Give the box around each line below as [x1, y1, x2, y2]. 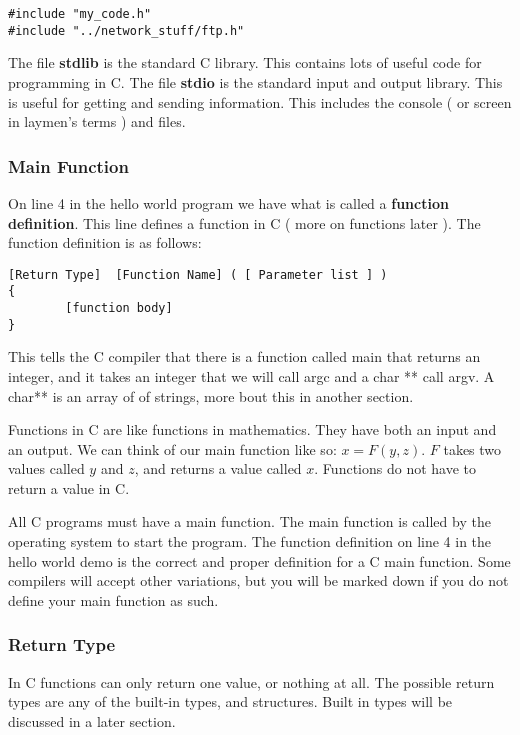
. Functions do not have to [314, 458, 476, 479]
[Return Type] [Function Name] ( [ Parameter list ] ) [8, 267, 388, 282]
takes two [443, 438, 502, 459]
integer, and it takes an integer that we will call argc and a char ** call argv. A [8, 365, 495, 386]
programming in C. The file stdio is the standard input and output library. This [8, 71, 503, 92]
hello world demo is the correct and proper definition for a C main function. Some [8, 550, 511, 571]
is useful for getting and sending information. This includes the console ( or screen [8, 91, 512, 112]
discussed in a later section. [8, 710, 176, 731]
